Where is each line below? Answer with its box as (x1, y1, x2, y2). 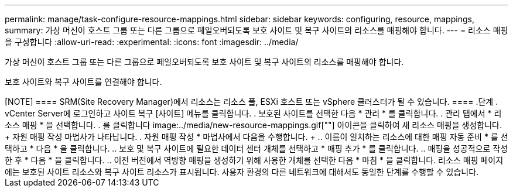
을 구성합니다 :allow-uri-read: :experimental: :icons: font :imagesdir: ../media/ (5, 37, 299, 47)
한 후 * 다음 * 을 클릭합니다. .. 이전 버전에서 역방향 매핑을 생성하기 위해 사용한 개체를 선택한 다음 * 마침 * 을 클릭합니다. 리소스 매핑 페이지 (5, 155, 504, 165)
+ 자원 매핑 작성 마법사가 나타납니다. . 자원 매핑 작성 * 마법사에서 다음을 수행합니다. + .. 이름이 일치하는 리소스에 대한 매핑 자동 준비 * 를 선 (5, 132, 508, 142)
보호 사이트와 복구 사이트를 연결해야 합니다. (5, 77, 162, 87)
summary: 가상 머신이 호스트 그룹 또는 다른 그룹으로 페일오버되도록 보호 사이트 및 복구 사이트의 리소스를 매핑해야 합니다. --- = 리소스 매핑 (5, 25, 508, 35)
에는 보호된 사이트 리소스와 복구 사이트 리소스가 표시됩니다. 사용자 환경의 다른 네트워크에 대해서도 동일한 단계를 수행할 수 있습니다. (5, 167, 479, 177)
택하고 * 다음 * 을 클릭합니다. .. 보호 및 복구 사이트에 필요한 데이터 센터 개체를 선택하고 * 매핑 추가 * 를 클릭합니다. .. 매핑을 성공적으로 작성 (5, 143, 508, 153)
